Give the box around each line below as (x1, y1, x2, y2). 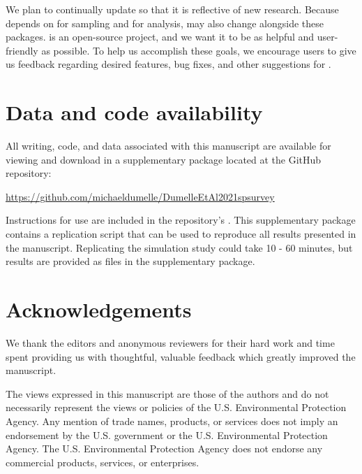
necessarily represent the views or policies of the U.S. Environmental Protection (6, 400, 347, 415)
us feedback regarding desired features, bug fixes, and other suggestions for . (6, 57, 331, 71)
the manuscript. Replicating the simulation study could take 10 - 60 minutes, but (6, 240, 353, 254)
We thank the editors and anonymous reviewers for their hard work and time (6, 335, 335, 350)
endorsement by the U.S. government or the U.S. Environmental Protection (6, 427, 328, 442)
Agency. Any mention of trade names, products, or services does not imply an (6, 413, 338, 428)
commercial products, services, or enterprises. (6, 454, 199, 469)
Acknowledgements (6, 295, 192, 324)
